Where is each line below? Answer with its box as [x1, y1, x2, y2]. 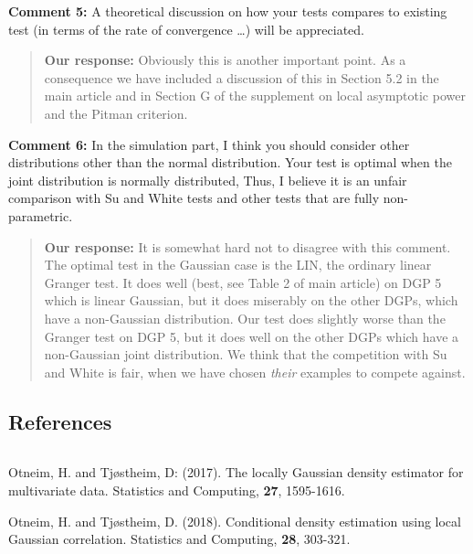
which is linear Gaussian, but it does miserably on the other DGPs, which [44, 291, 458, 310]
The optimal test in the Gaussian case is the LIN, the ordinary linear [44, 255, 432, 274]
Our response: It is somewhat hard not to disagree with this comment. [44, 237, 451, 256]
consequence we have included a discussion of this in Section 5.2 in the [44, 68, 439, 87]
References [8, 407, 112, 435]
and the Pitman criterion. [44, 103, 188, 123]
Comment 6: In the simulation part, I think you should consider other [8, 134, 410, 154]
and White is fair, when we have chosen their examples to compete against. [44, 362, 466, 381]
